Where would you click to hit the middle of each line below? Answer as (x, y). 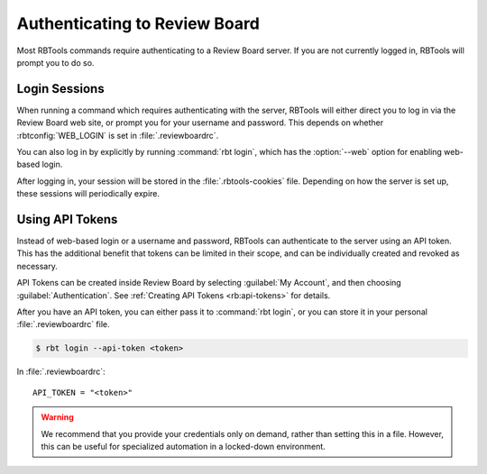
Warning (57, 417)
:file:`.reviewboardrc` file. (63, 324)
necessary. (37, 266)
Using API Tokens (67, 219)
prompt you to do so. (55, 62)
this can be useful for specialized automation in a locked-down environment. (184, 446)
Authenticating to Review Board (138, 23)
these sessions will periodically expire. (88, 194)
